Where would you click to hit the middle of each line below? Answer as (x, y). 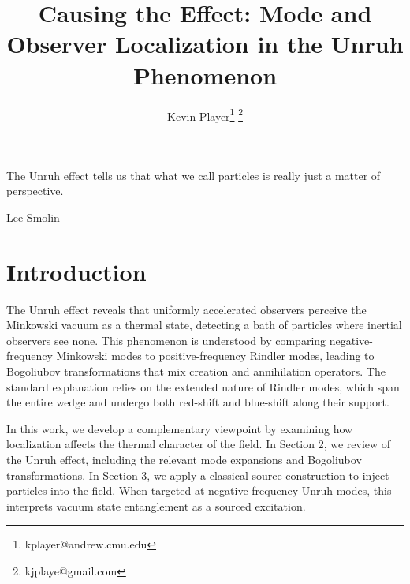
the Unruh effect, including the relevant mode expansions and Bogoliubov (184, 459)
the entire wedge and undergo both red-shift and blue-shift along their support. (198, 402)
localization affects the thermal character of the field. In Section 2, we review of (199, 444)
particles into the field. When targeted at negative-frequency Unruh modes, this (199, 490)
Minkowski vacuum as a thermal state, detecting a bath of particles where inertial (204, 325)
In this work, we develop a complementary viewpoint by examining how (180, 428)
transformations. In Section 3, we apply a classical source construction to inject (198, 475)
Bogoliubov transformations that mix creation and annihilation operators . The (196, 371)
